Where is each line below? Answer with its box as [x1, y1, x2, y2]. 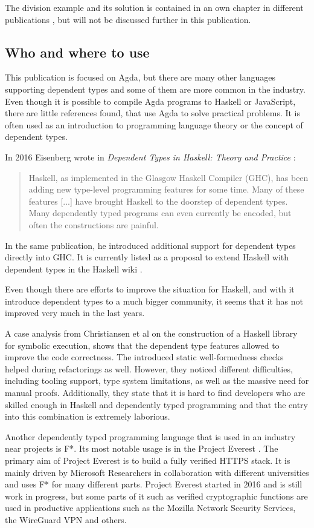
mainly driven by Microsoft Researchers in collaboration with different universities [5, 466, 309, 478]
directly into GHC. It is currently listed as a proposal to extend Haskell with [5, 251, 289, 263]
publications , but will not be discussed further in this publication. [5, 13, 251, 25]
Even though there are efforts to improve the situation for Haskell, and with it [5, 283, 295, 295]
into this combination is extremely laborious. [5, 410, 170, 423]
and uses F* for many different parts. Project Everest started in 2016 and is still [5, 478, 303, 490]
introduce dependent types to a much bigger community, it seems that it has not [5, 294, 303, 307]
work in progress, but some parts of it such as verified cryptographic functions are [5, 489, 308, 502]
